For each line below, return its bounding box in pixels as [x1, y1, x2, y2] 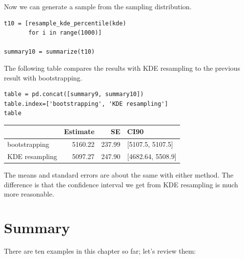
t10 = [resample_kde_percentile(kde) [4, 20, 126, 27]
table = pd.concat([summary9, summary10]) [4, 91, 144, 98]
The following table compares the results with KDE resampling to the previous [4, 62, 240, 73]
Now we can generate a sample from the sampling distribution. [4, 1, 192, 11]
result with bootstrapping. [4, 72, 82, 82]
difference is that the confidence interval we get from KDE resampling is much [4, 179, 238, 189]
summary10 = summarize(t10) [4, 48, 95, 56]
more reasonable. [4, 189, 54, 199]
